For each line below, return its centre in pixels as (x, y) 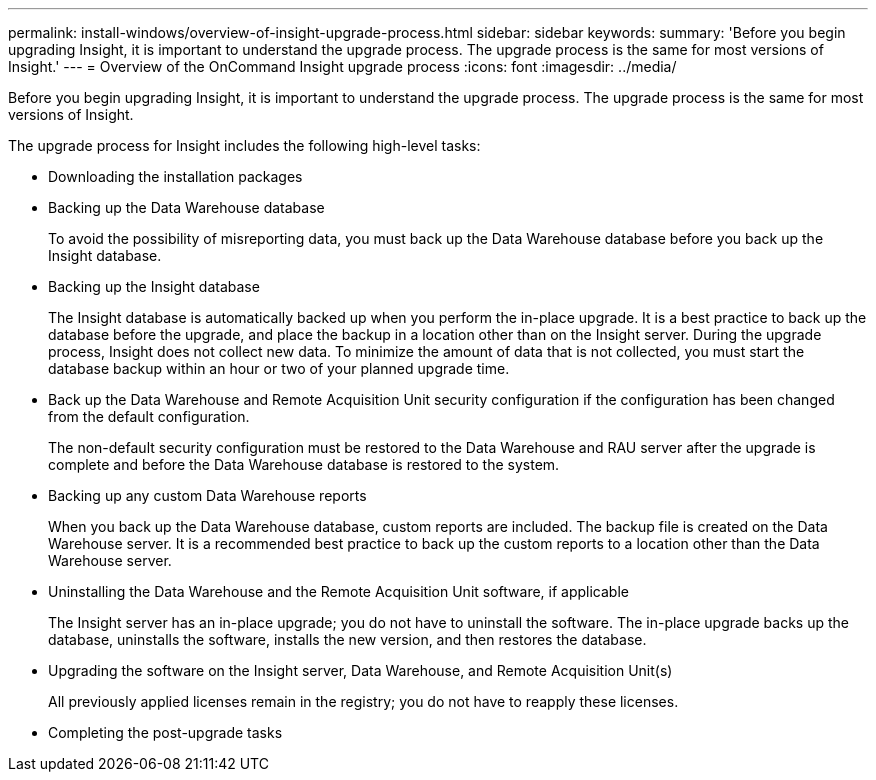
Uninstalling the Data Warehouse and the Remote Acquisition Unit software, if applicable (338, 591)
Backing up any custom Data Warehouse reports (207, 495)
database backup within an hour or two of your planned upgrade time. (279, 368)
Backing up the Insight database (154, 286)
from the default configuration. (149, 416)
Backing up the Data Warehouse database (186, 207)
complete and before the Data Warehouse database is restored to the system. (304, 464)
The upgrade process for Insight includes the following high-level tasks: (244, 145)
